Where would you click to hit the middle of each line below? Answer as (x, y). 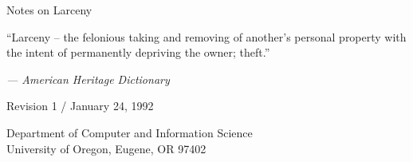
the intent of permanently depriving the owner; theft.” (138, 52)
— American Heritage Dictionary (88, 79)
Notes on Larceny (49, 10)
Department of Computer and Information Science (130, 132)
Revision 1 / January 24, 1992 (80, 106)
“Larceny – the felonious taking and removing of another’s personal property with (206, 36)
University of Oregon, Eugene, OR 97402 (106, 148)
